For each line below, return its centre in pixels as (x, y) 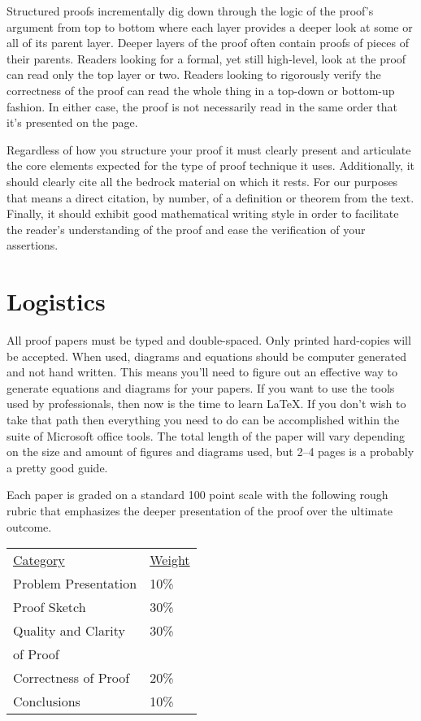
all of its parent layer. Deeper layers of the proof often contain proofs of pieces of (208, 43)
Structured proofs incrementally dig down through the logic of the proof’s (190, 11)
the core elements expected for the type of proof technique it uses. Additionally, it (211, 165)
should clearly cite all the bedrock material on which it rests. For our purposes (202, 181)
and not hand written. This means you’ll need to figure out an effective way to (202, 372)
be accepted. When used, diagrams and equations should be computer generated (206, 356)
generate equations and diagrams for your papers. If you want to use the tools (201, 387)
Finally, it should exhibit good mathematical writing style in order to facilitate (203, 213)
